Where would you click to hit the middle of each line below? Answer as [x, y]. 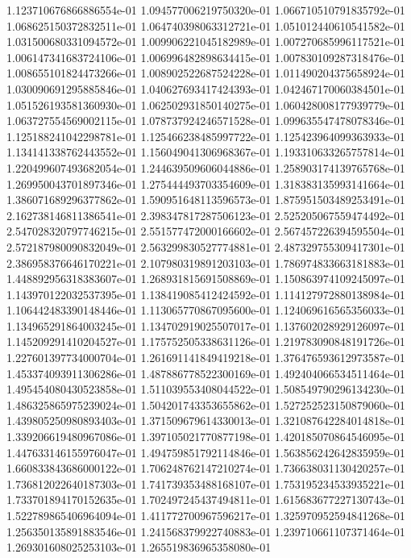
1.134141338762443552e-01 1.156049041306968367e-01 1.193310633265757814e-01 [206, 152]
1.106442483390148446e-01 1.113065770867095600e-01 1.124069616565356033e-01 [206, 310]
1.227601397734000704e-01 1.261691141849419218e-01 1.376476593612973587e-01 [206, 358]
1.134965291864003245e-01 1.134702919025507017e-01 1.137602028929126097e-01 [206, 325]
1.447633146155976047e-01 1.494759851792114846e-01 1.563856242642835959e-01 [206, 452]
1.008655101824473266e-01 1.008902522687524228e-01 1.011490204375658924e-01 [206, 73]
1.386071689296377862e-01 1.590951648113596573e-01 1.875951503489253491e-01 [206, 200]
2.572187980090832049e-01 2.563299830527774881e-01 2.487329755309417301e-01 [206, 246]
